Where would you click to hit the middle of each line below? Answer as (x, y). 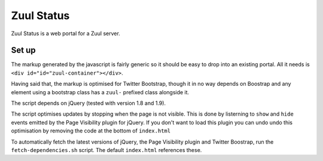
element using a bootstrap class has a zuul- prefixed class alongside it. (100, 92)
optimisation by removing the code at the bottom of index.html (91, 131)
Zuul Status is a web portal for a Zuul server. (66, 33)
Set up (23, 50)
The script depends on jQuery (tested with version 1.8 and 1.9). (89, 103)
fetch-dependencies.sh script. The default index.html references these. (106, 150)
